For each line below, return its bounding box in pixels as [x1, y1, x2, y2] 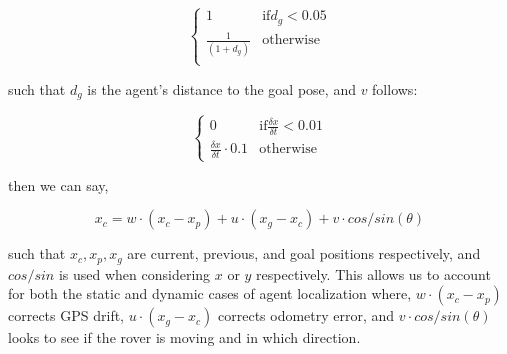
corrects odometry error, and [218, 305, 395, 326]
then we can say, [8, 174, 109, 195]
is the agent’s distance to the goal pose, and [87, 78, 356, 99]
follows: [372, 78, 418, 99]
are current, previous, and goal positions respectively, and [127, 243, 481, 264]
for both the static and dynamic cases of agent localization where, [8, 283, 412, 304]
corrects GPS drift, [8, 305, 125, 326]
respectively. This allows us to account [256, 263, 491, 284]
